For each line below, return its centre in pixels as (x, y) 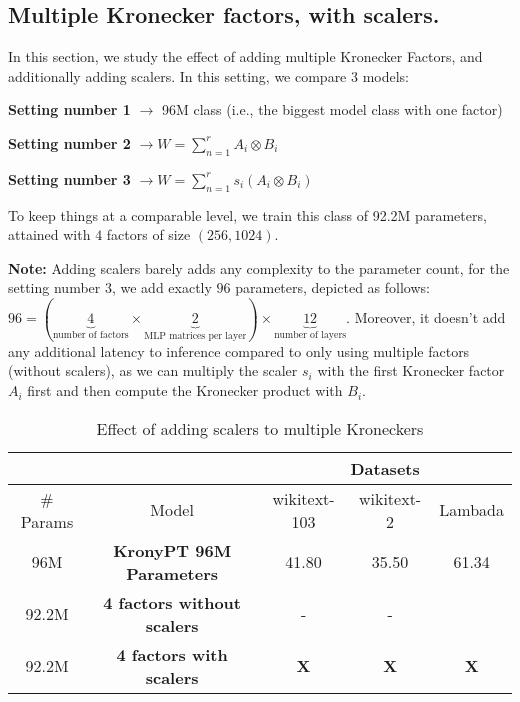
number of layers (310, 335)
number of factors (90, 335)
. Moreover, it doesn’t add (426, 317)
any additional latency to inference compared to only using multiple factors (239, 350)
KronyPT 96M (172, 550)
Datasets (385, 468)
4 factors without (172, 602)
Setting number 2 (69, 142)
